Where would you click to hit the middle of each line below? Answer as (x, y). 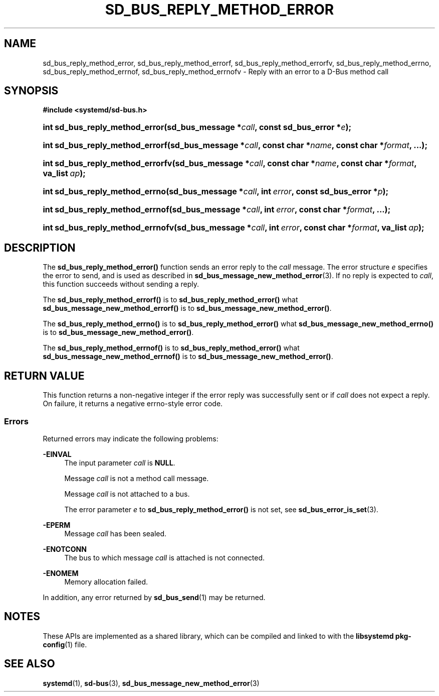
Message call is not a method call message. (137, 478)
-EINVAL (57, 454)
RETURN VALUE (44, 376)
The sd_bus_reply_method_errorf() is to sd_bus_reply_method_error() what (170, 300)
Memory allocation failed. (106, 582)
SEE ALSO (30, 664)
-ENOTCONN (65, 549)
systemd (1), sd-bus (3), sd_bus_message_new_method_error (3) (151, 683)
